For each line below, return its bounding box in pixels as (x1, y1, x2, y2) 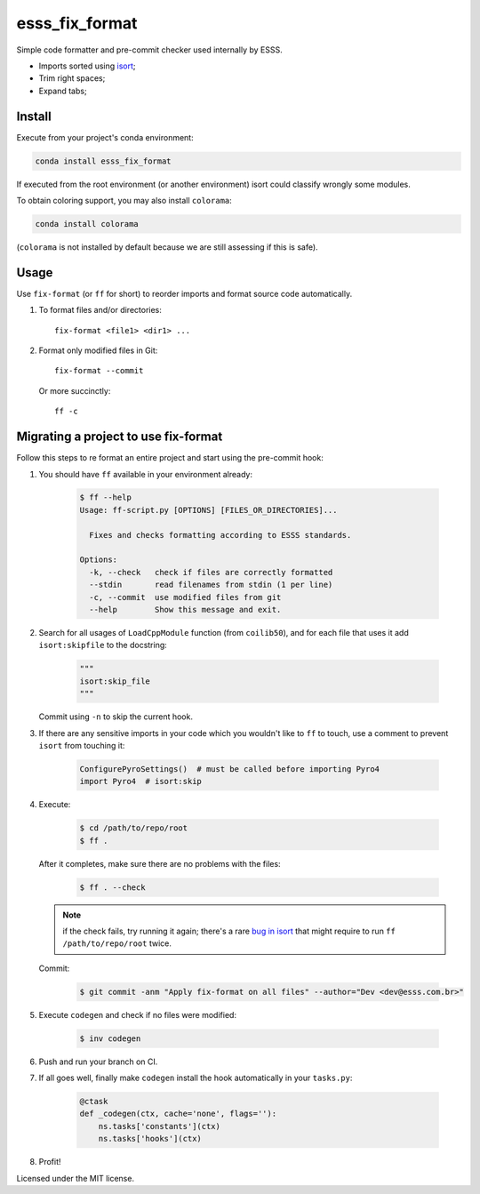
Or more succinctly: (38, 385, 111, 396)
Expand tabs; (38, 85, 88, 96)
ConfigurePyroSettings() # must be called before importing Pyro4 (79, 764, 380, 773)
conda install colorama (35, 219, 140, 228)
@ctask (79, 1096, 108, 1107)
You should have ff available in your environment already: (38, 469, 253, 479)
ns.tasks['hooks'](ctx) (98, 1134, 202, 1144)
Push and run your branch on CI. (38, 1056, 158, 1067)
